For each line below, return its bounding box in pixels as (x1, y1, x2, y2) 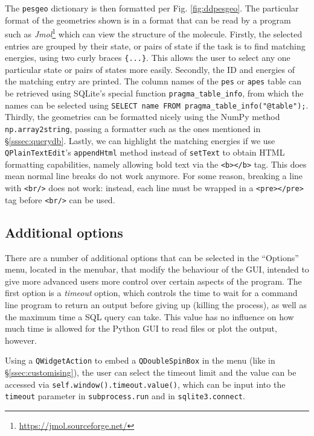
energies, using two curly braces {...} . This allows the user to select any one (5, 51, 290, 64)
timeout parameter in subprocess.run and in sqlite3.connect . (5, 390, 245, 402)
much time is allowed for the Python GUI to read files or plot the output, (5, 322, 277, 335)
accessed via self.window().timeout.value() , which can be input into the (5, 378, 286, 390)
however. (5, 333, 37, 346)
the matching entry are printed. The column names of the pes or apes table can (5, 75, 301, 87)
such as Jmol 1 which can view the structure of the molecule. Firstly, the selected (5, 26, 303, 40)
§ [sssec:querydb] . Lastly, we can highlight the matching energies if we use (5, 134, 275, 147)
